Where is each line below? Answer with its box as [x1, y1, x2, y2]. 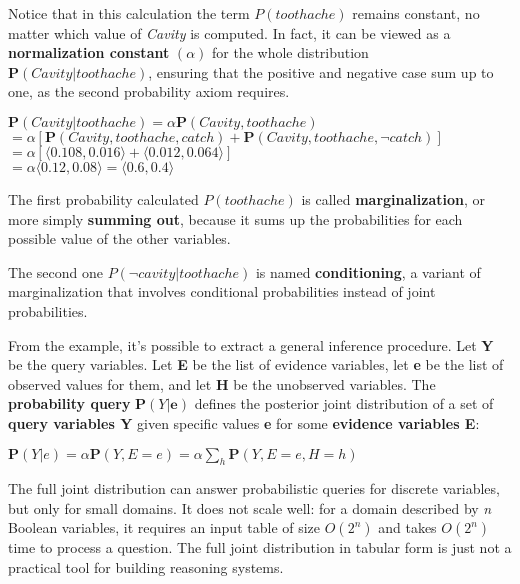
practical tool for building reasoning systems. [8, 557, 284, 578]
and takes [378, 517, 437, 538]
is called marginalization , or [301, 188, 485, 209]
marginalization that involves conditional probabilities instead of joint [8, 281, 436, 302]
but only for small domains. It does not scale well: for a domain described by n [8, 497, 492, 518]
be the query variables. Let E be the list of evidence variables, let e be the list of [8, 354, 504, 375]
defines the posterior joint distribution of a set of [194, 393, 494, 414]
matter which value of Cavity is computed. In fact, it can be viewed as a [8, 22, 451, 43]
